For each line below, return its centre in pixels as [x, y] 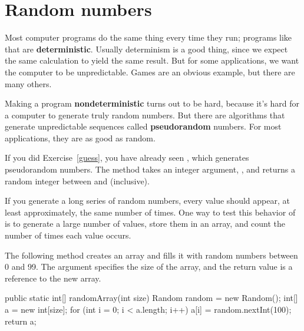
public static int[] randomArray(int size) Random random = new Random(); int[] [151, 298]
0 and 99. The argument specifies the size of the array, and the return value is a [149, 267]
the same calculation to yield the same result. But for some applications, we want [152, 60]
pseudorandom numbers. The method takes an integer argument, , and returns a [150, 169]
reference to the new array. [53, 278]
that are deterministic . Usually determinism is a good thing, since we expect [146, 49]
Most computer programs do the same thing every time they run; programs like [148, 37]
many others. [28, 83]
